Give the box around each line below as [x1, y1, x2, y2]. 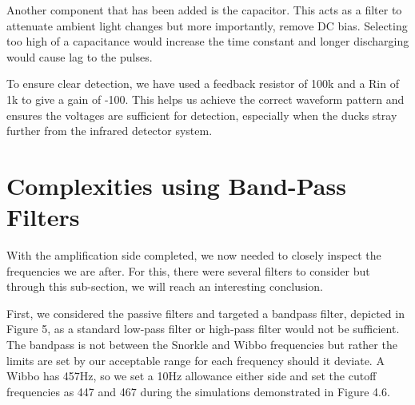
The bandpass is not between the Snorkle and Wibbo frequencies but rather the [6, 336, 397, 353]
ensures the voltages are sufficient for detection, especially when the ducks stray [6, 106, 397, 123]
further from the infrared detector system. [6, 122, 213, 139]
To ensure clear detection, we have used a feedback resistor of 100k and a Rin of [6, 75, 399, 92]
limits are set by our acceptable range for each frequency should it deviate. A [6, 351, 385, 368]
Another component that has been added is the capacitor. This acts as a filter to [6, 2, 402, 18]
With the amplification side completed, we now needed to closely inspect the [6, 247, 381, 264]
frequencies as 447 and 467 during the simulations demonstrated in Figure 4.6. [6, 383, 390, 399]
